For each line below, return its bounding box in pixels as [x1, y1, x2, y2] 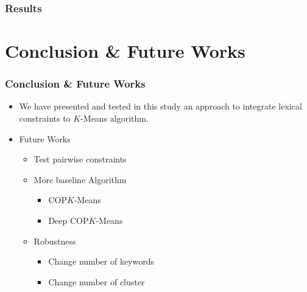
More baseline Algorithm [34, 173, 127, 186]
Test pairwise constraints [34, 153, 127, 165]
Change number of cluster [48, 275, 145, 288]
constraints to [19, 112, 71, 125]
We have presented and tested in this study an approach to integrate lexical [19, 100, 302, 113]
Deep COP [48, 214, 89, 226]
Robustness [34, 234, 76, 247]
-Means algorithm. [80, 112, 149, 125]
